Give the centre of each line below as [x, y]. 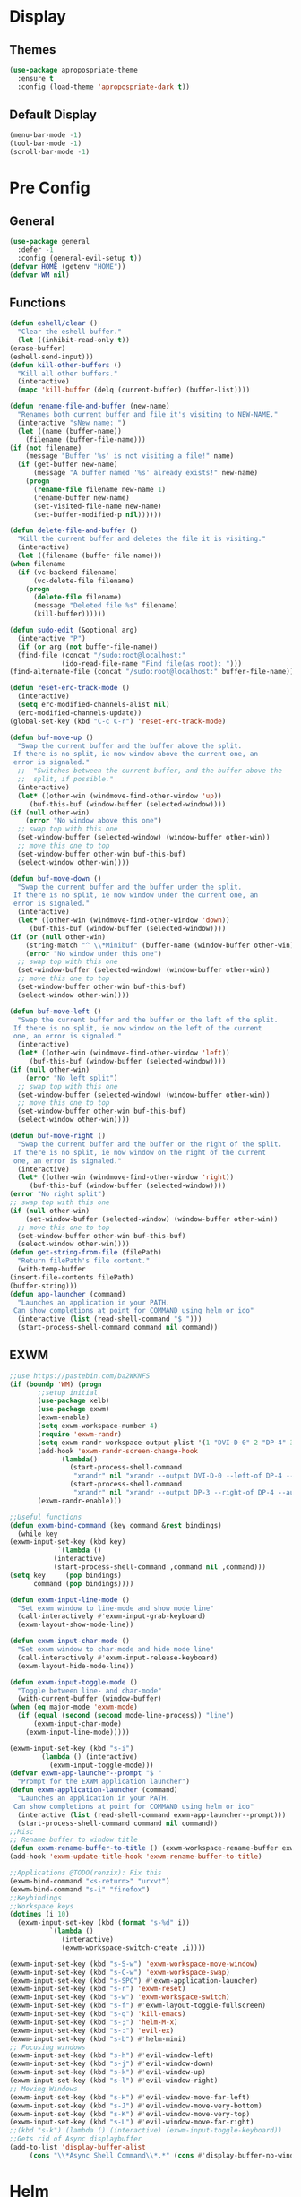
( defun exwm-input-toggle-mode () [74, 1682]
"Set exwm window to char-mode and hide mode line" [116, 1650]
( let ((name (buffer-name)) [70, 431]
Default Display [53, 115]
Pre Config [50, 188]
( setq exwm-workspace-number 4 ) [98, 1426]
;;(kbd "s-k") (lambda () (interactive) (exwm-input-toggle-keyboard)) [146, 2131]
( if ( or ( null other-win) [57, 937]
